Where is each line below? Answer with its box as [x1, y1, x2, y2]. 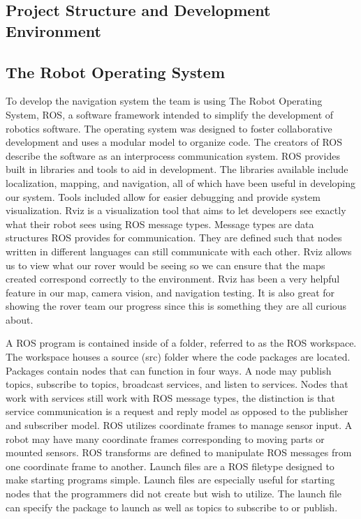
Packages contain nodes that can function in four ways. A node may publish [6, 363, 332, 377]
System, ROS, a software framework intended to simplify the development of [6, 107, 334, 121]
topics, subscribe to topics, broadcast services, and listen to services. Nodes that [6, 377, 348, 391]
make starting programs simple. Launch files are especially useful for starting [6, 472, 335, 487]
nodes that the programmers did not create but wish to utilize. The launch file [6, 486, 342, 500]
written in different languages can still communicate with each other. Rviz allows [6, 243, 352, 258]
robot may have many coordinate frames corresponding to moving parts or [6, 431, 325, 446]
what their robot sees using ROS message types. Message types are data [6, 216, 314, 231]
